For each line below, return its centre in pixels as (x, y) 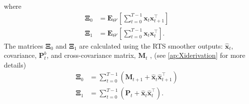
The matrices (24, 45)
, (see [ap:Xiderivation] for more (198, 55)
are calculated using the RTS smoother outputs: (151, 45)
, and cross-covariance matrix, (91, 55)
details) (15, 64)
